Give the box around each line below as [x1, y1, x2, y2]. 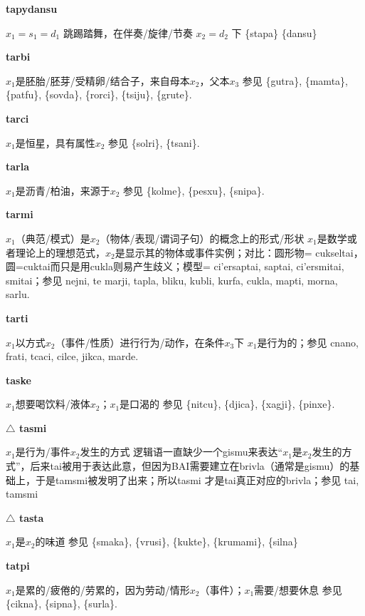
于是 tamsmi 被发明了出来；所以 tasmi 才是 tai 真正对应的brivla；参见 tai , [35, 472, 359, 487]
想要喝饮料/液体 [15, 396, 90, 411]
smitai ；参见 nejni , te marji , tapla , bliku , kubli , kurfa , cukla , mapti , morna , [6, 272, 338, 287]
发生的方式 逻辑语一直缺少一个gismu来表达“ [80, 444, 283, 459]
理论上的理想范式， [15, 245, 105, 260]
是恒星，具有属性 [15, 135, 95, 150]
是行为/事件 [15, 444, 70, 459]
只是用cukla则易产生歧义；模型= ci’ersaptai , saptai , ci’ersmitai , [60, 259, 344, 274]
